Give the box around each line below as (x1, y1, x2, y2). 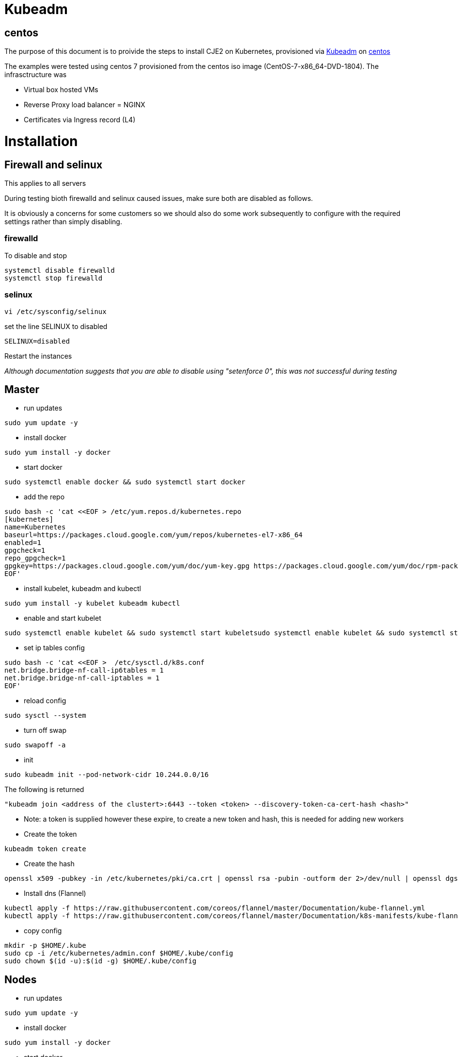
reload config (24, 696, 66, 705)
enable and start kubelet (24, 614, 101, 623)
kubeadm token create (4, 845, 86, 853)
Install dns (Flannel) (24, 889, 86, 898)
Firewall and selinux (4, 158, 103, 171)
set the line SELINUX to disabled (4, 322, 108, 330)
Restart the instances (4, 351, 72, 360)
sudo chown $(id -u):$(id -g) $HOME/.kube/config (4, 957, 197, 965)
